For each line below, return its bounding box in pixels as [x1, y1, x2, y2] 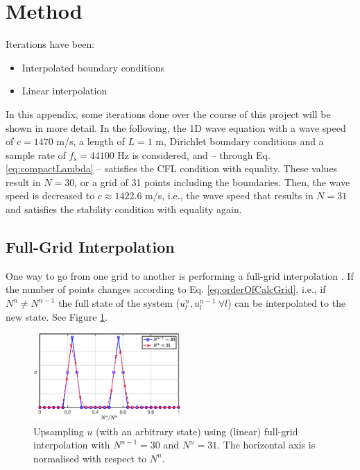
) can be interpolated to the [228, 296, 346, 310]
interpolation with [33, 437, 110, 452]
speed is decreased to [6, 188, 95, 203]
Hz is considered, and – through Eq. [117, 147, 271, 162]
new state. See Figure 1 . [6, 309, 108, 324]
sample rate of [6, 147, 66, 162]
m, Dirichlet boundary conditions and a [155, 134, 324, 149]
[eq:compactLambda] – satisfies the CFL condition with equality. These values [6, 161, 338, 176]
